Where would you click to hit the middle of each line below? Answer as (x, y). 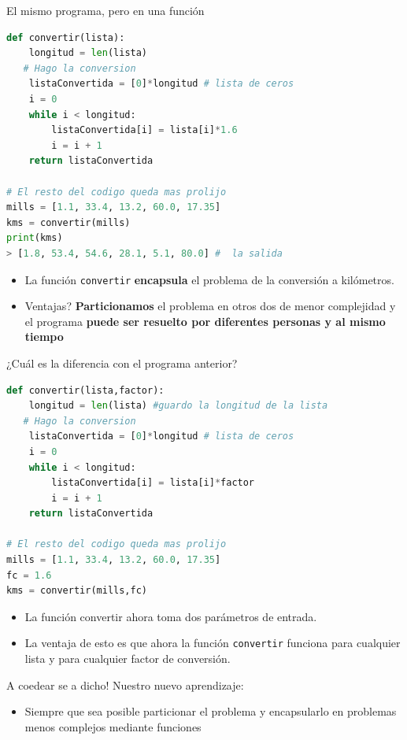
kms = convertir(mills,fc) (77, 591)
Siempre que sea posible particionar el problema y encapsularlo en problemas (211, 711)
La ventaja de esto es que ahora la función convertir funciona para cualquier (213, 643)
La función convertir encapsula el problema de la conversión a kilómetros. (209, 279)
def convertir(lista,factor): (85, 390)
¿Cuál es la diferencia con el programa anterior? (122, 363)
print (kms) (35, 238)
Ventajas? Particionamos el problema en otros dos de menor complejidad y (210, 306)
